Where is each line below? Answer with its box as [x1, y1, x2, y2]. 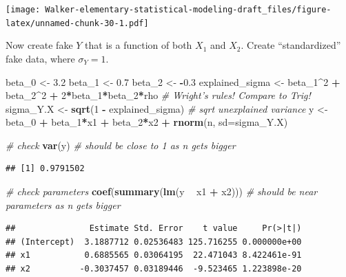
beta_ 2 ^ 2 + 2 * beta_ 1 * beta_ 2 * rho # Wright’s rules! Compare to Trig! [6, 88, 311, 102]
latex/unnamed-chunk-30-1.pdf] [6, 18, 149, 28]
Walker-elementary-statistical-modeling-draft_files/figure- [45, 5, 332, 14]
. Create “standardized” [241, 38, 341, 52]
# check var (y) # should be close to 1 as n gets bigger [6, 137, 236, 152]
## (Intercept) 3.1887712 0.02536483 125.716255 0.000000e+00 [6, 236, 302, 247]
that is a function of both [85, 38, 192, 52]
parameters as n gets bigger [6, 197, 121, 212]
